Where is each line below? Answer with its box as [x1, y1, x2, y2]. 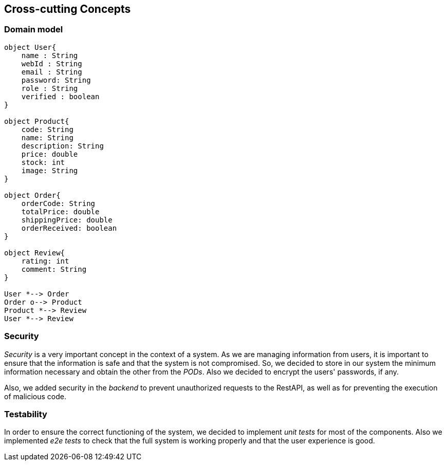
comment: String [21, 265, 87, 273]
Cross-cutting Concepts [4, 3, 131, 15]
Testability [4, 408, 47, 419]
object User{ [4, 43, 57, 51]
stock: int [21, 158, 65, 166]
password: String [21, 76, 91, 84]
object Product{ [4, 117, 69, 125]
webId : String [21, 59, 82, 68]
